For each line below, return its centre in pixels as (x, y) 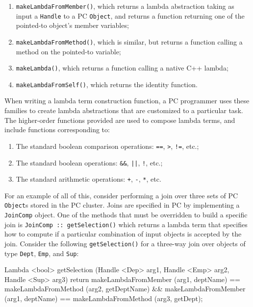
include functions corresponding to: (57, 130)
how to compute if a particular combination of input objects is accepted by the (123, 234)
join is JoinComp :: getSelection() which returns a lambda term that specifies (126, 224)
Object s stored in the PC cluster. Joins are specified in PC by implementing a (122, 205)
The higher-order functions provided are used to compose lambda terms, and (120, 120)
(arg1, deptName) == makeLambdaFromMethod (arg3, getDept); (104, 298)
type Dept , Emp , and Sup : (42, 253)
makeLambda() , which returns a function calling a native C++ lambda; (122, 68)
